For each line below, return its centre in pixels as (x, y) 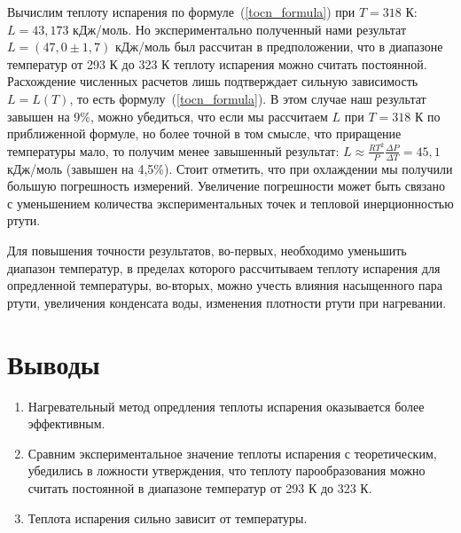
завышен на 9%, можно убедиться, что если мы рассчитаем (168, 116)
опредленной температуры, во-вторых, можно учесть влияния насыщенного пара (225, 285)
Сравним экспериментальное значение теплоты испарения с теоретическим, (232, 453)
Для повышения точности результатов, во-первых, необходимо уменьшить (207, 251)
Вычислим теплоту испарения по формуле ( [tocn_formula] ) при (181, 12)
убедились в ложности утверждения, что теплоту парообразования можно (227, 470)
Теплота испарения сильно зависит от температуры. (168, 517)
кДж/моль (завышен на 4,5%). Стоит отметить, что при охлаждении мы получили (230, 168)
